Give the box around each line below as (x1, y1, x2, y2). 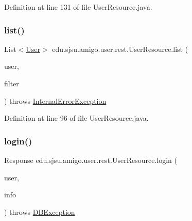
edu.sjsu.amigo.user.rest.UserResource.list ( (52, 43, 188, 54)
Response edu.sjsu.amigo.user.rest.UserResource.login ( (4, 155, 177, 165)
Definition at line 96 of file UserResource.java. (4, 113, 149, 123)
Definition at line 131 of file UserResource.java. (4, 2, 152, 12)
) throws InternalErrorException (4, 95, 107, 106)
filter (4, 78, 19, 88)
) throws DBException (4, 206, 75, 217)
